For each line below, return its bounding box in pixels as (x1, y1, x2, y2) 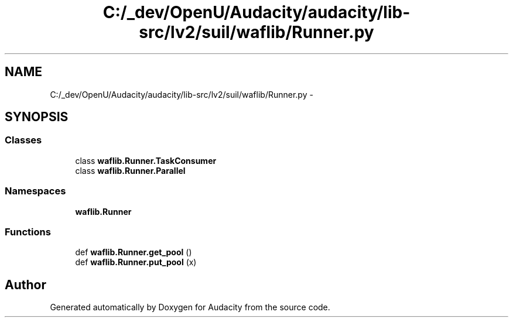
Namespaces (5, 185, 66, 197)
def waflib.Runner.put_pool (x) (75, 257, 197, 268)
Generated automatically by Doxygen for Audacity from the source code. (50, 302, 330, 313)
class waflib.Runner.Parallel (75, 165, 186, 176)
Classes (5, 134, 42, 146)
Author (5, 277, 46, 292)
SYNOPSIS (5, 109, 69, 125)
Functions (5, 225, 51, 238)
